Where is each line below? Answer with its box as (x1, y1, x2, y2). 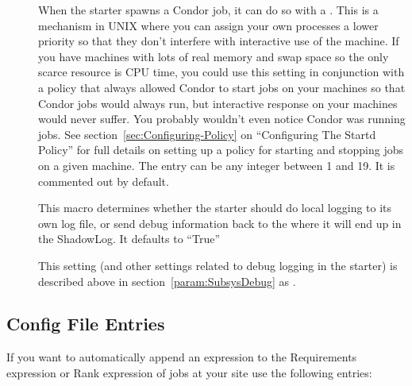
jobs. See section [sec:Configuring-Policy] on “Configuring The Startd (38, 125, 376, 142)
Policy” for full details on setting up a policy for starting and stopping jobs (38, 141, 404, 158)
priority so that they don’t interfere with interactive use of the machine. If (38, 33, 399, 49)
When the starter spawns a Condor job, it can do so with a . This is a (38, 2, 379, 17)
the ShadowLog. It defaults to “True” (38, 230, 220, 247)
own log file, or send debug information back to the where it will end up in (38, 214, 402, 231)
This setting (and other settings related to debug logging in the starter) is (38, 257, 398, 273)
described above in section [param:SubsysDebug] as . (38, 272, 296, 289)
